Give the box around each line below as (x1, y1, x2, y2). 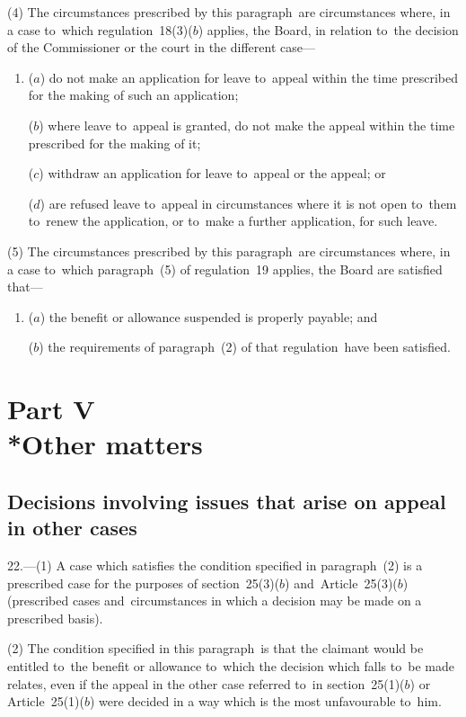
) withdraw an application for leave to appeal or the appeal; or (39, 164, 386, 183)
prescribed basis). (7, 608, 103, 627)
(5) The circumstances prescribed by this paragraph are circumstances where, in (7, 241, 451, 260)
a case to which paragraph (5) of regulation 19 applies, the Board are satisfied (7, 259, 443, 278)
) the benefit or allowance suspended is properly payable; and (40, 307, 378, 326)
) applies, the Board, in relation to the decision (198, 20, 459, 39)
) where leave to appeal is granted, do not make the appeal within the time (39, 115, 455, 134)
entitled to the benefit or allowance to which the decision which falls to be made (7, 657, 454, 676)
